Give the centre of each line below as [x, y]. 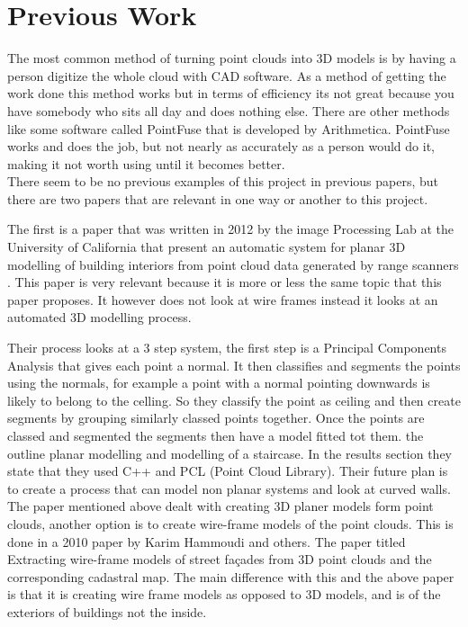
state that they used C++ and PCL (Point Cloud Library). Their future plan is [228, 471]
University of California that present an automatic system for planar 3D [207, 247]
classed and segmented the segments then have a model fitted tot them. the [216, 435]
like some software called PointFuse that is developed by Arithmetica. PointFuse [229, 128]
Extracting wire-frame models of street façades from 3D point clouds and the [220, 559]
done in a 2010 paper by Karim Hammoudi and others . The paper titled [207, 541]
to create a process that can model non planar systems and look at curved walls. [229, 488]
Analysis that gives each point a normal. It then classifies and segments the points [234, 365]
